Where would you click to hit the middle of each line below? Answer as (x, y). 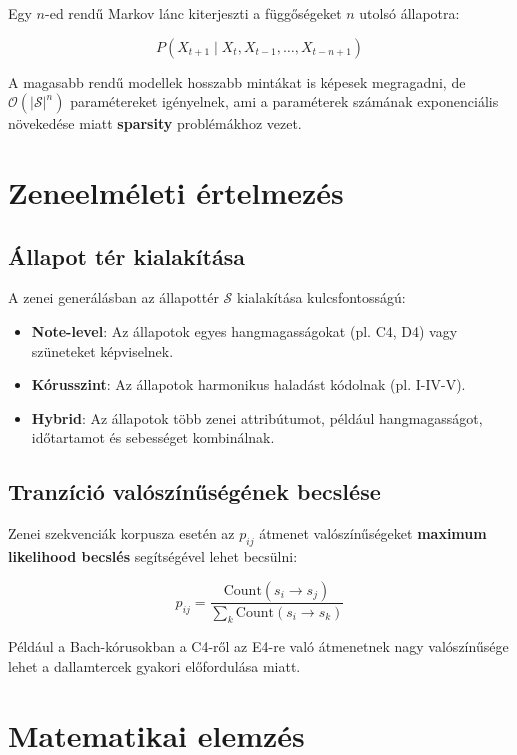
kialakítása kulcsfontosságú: (321, 297)
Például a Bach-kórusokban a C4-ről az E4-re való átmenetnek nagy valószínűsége (258, 646)
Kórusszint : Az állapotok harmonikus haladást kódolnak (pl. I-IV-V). (248, 384)
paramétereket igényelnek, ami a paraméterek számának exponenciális (284, 101)
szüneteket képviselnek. (102, 350)
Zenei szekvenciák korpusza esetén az (121, 533)
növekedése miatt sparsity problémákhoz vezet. (155, 123)
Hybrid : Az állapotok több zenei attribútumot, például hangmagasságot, (257, 417)
